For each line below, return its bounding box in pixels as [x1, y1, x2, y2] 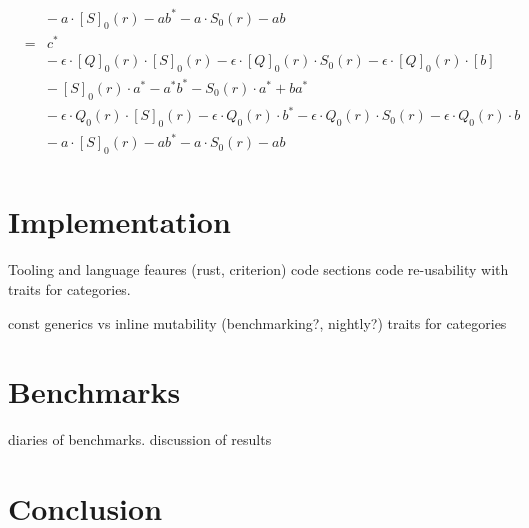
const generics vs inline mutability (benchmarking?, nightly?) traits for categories [8, 312, 507, 333]
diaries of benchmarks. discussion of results [8, 429, 272, 450]
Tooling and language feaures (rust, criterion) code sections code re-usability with [8, 259, 509, 280]
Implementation [8, 201, 231, 242]
